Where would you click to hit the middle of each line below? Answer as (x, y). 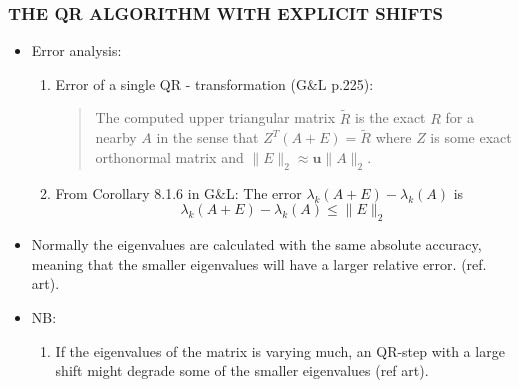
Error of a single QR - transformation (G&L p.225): (214, 83)
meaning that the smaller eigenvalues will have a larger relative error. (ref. (259, 263)
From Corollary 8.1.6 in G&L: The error (178, 192)
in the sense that (207, 137)
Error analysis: (76, 50)
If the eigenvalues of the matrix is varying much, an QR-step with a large (280, 350)
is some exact (471, 137)
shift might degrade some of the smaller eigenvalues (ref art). (242, 370)
